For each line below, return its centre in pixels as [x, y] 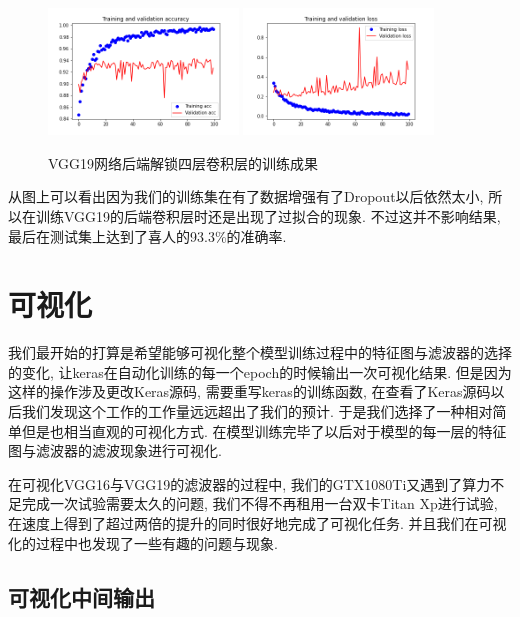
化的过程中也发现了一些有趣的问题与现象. [143, 542]
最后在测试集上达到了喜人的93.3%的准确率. [147, 235]
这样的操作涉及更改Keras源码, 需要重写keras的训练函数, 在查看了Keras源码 [249, 391]
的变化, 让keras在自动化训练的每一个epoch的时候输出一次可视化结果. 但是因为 [260, 371]
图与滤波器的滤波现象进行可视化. [115, 450]
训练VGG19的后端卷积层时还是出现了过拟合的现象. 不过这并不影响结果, [268, 215]
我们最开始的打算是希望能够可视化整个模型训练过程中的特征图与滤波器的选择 [260, 352]
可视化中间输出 [81, 596]
